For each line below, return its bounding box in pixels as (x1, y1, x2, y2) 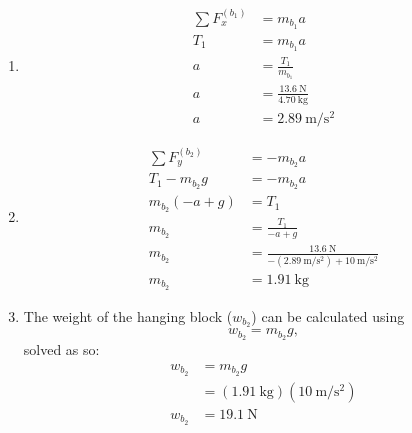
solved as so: (23, 339, 100, 360)
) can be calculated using (251, 305, 405, 326)
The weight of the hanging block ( (23, 305, 233, 326)
